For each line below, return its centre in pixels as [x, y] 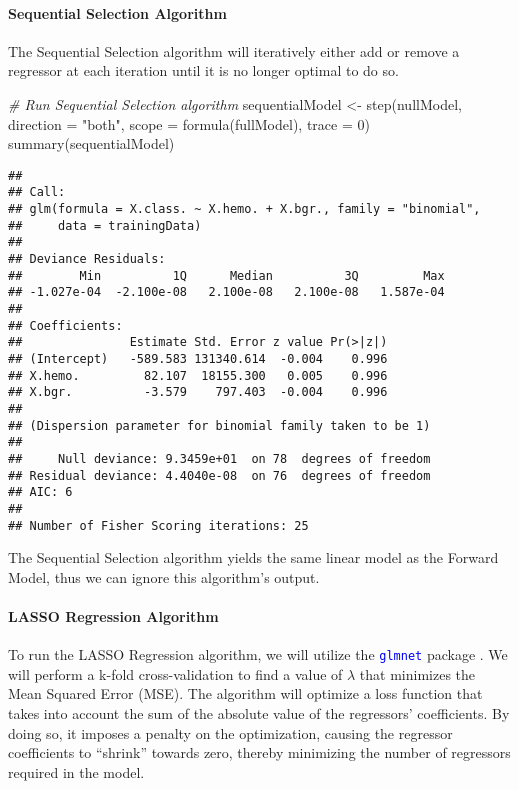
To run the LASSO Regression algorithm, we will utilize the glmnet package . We [258, 654]
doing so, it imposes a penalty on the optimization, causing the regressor [230, 732]
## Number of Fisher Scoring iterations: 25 [158, 525]
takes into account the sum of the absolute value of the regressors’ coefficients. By [259, 713]
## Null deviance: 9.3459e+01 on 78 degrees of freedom [219, 458]
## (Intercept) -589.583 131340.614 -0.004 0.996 [198, 358]
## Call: [37, 192]
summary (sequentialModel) [91, 143]
